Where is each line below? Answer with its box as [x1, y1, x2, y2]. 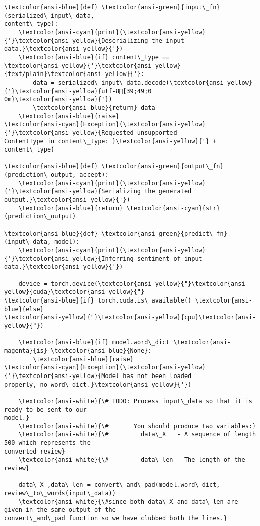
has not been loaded [123, 372, 192, 380]
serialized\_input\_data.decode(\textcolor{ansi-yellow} [58, 79, 252, 86]
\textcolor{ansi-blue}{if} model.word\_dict [18, 339, 170, 346]
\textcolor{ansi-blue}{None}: [51, 347, 152, 354]
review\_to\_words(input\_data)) [4, 490, 116, 497]
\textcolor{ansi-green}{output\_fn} [101, 163, 224, 170]
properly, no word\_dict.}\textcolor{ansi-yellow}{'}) [4, 381, 192, 388]
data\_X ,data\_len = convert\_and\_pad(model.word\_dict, [18, 481, 220, 489]
